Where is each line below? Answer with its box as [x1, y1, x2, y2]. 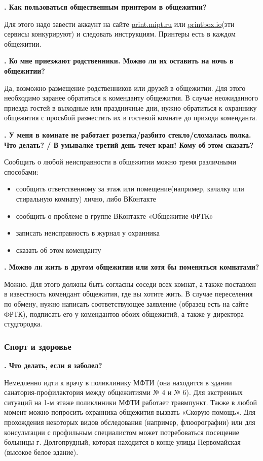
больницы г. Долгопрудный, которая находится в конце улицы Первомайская [4, 437, 241, 447]
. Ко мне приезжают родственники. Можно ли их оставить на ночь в [4, 55, 234, 66]
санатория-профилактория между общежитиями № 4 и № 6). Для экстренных [4, 387, 243, 398]
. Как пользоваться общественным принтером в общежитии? [4, 2, 207, 12]
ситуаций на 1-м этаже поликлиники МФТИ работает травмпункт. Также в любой [4, 397, 257, 407]
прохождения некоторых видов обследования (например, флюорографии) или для [4, 417, 255, 427]
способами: [4, 166, 39, 177]
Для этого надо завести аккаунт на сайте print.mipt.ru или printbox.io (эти [4, 18, 235, 29]
